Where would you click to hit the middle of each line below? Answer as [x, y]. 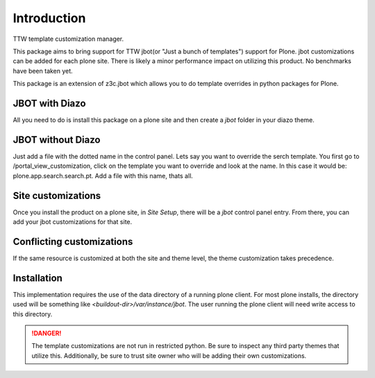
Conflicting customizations [73, 242]
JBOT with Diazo [49, 103]
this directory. [33, 314]
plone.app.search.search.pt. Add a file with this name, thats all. [103, 175]
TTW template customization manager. [68, 39]
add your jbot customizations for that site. [73, 222]
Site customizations [57, 195]
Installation [37, 278]
